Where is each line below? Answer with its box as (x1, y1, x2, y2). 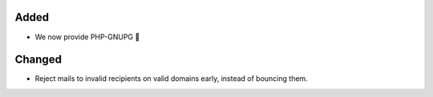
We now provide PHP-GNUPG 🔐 (34, 32, 140, 42)
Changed (14, 53, 62, 67)
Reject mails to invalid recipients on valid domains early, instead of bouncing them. (34, 74, 308, 83)
